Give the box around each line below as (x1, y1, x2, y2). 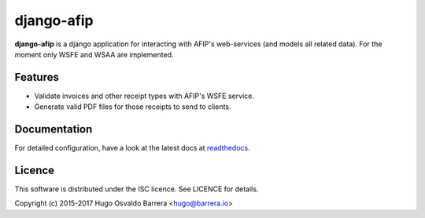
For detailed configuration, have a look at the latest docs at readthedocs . (14, 144, 251, 153)
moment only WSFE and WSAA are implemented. (14, 49, 174, 59)
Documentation (14, 122, 93, 136)
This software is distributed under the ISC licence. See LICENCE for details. (14, 184, 259, 194)
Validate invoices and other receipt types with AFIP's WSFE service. (34, 91, 255, 100)
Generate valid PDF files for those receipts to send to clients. (34, 102, 231, 111)
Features (14, 71, 59, 84)
